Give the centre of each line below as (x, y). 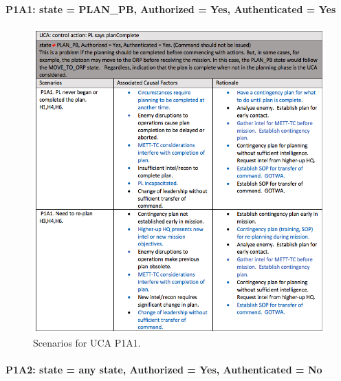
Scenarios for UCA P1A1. (87, 342)
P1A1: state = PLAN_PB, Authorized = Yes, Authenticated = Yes (171, 9)
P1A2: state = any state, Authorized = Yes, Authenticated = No (164, 369)
